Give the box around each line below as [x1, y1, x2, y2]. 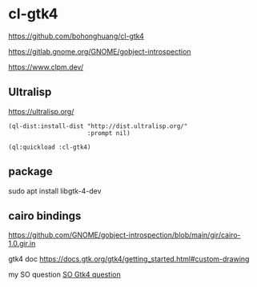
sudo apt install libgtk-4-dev [8, 185, 102, 196]
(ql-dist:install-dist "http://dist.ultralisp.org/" [8, 122, 188, 130]
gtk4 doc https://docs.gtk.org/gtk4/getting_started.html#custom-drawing [8, 254, 250, 264]
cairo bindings [8, 209, 82, 222]
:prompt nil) [86, 129, 131, 137]
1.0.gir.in [8, 239, 36, 249]
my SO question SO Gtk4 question [8, 269, 122, 280]
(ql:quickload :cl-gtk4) [8, 143, 91, 151]
